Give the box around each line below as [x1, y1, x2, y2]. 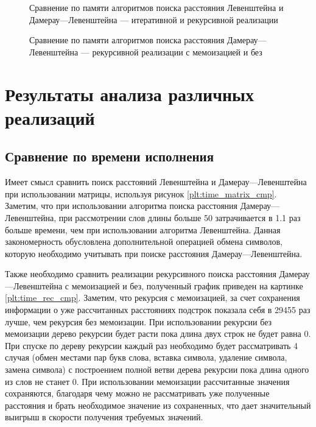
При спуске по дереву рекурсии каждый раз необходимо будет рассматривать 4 [5, 339, 298, 351]
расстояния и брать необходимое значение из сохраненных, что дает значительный [5, 398, 311, 411]
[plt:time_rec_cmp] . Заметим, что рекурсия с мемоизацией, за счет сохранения [5, 291, 300, 304]
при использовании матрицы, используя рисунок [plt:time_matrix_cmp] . [5, 187, 277, 200]
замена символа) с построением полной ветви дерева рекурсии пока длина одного [5, 363, 309, 376]
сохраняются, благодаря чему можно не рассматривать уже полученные [5, 387, 270, 400]
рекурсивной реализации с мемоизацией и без [92, 45, 262, 58]
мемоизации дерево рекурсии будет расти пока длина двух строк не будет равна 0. [5, 327, 311, 340]
